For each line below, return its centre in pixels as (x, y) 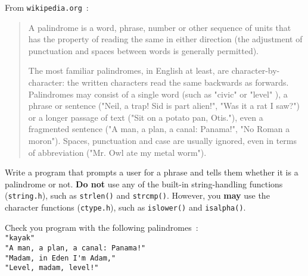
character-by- (256, 70)
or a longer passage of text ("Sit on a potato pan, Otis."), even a (146, 117)
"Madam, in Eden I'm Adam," (60, 258)
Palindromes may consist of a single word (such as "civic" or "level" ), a (158, 94)
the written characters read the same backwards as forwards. (178, 82)
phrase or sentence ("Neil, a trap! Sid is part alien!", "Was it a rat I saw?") (164, 106)
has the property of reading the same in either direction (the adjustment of (165, 39)
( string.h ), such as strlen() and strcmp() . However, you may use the (137, 195)
